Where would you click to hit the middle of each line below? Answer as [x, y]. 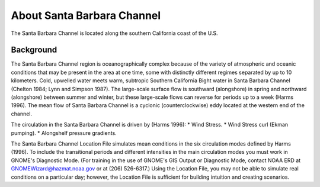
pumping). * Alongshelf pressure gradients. [64, 133]
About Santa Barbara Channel [86, 15]
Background [34, 50]
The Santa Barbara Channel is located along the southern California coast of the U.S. [115, 33]
